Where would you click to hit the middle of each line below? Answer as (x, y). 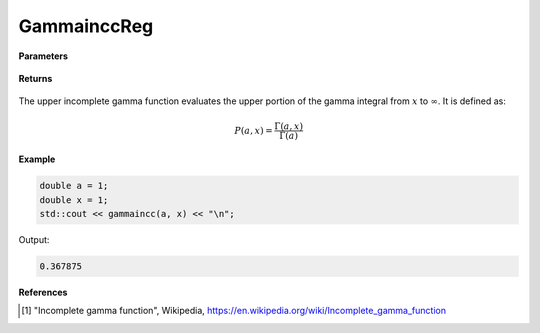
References (43, 292)
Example (37, 159)
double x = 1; (74, 199)
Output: (34, 240)
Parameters (43, 56)
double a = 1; (74, 186)
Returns (35, 78)
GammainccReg (86, 26)
